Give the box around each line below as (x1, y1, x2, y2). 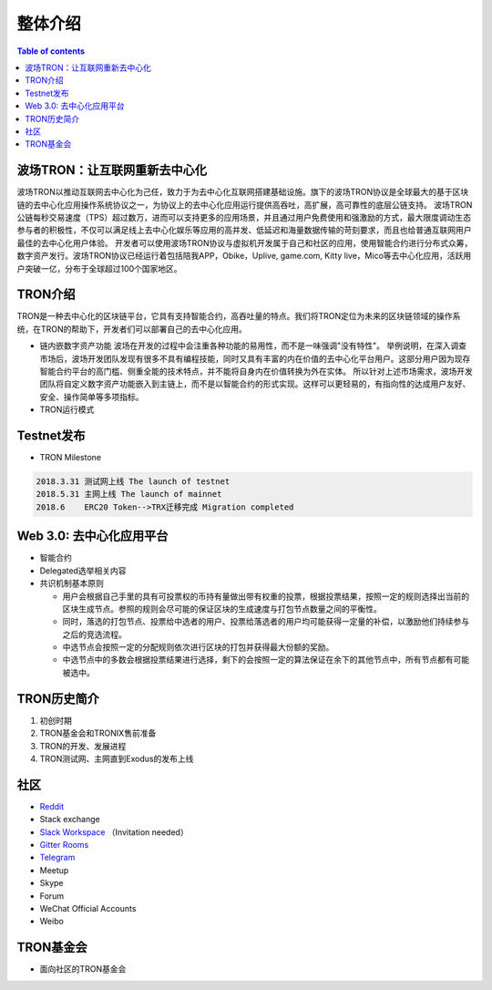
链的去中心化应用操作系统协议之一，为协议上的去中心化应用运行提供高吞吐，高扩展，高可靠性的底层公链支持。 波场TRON (16, 199, 473, 210)
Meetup (39, 864, 69, 875)
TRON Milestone (39, 452, 102, 463)
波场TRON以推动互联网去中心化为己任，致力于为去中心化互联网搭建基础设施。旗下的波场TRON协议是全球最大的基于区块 (16, 187, 469, 198)
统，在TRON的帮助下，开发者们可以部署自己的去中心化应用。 (16, 324, 248, 335)
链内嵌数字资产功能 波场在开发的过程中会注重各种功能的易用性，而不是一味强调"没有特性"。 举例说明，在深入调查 (39, 340, 466, 351)
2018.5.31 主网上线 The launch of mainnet (36, 489, 222, 500)
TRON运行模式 (39, 404, 95, 415)
